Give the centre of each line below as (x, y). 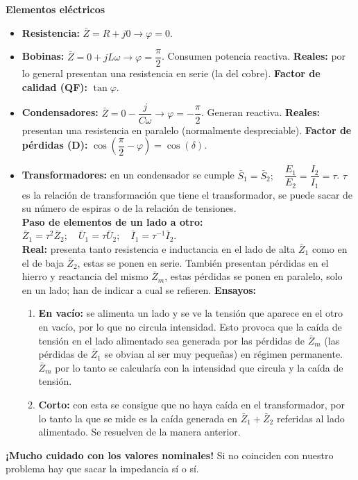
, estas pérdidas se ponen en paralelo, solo (254, 276)
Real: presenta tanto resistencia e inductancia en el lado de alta (159, 248)
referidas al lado (310, 418)
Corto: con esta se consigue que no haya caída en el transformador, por (192, 404)
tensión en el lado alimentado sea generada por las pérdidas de (172, 340)
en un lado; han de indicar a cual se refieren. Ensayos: (139, 289)
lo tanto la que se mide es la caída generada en (138, 418)
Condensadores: (60, 112)
